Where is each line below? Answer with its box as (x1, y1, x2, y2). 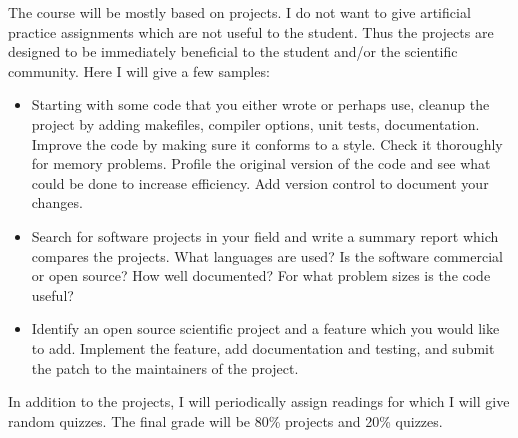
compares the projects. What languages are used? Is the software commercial (31, 245, 503, 266)
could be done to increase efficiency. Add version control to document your (31, 172, 489, 193)
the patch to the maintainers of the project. (31, 357, 299, 378)
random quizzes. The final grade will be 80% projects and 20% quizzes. (8, 410, 443, 431)
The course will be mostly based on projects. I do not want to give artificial (8, 2, 471, 22)
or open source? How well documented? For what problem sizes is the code (31, 265, 491, 286)
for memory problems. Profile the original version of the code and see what (31, 153, 491, 174)
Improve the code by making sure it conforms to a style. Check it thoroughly (31, 133, 503, 154)
